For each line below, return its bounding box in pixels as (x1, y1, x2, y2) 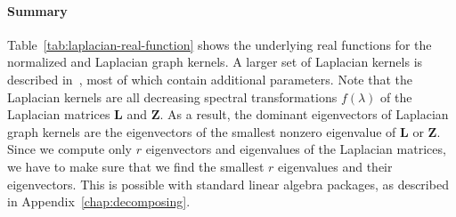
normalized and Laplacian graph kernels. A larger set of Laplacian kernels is (7, 52, 423, 71)
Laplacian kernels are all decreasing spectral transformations (7, 87, 338, 106)
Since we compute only (7, 140, 132, 158)
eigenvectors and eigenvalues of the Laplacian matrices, (145, 140, 446, 158)
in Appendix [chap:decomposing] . (7, 192, 191, 211)
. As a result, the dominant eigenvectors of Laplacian (159, 105, 449, 124)
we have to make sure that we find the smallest (7, 157, 265, 175)
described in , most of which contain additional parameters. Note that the (7, 69, 412, 88)
